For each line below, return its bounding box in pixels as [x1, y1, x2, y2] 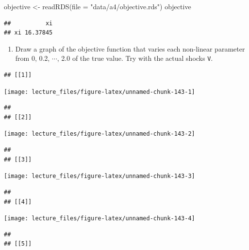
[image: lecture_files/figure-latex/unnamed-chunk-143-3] [4, 173, 195, 180]
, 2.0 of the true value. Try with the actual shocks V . [57, 53, 213, 63]
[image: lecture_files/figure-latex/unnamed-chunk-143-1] [4, 88, 195, 95]
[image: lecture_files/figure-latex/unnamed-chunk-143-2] [4, 130, 195, 138]
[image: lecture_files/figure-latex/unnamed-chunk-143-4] [4, 215, 195, 222]
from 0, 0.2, [15, 53, 50, 63]
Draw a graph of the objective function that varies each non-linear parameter [15, 43, 245, 54]
